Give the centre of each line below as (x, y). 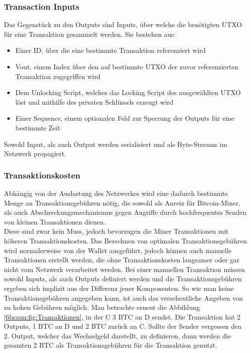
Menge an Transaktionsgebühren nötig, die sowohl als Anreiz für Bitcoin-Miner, (122, 202)
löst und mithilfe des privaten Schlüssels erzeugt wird (94, 102)
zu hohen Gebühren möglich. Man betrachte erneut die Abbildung (102, 307)
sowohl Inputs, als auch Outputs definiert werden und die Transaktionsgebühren (123, 279)
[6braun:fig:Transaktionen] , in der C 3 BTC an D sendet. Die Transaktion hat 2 (122, 316)
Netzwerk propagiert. (35, 153)
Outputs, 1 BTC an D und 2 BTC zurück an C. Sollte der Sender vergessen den (123, 326)
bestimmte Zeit (38, 127)
